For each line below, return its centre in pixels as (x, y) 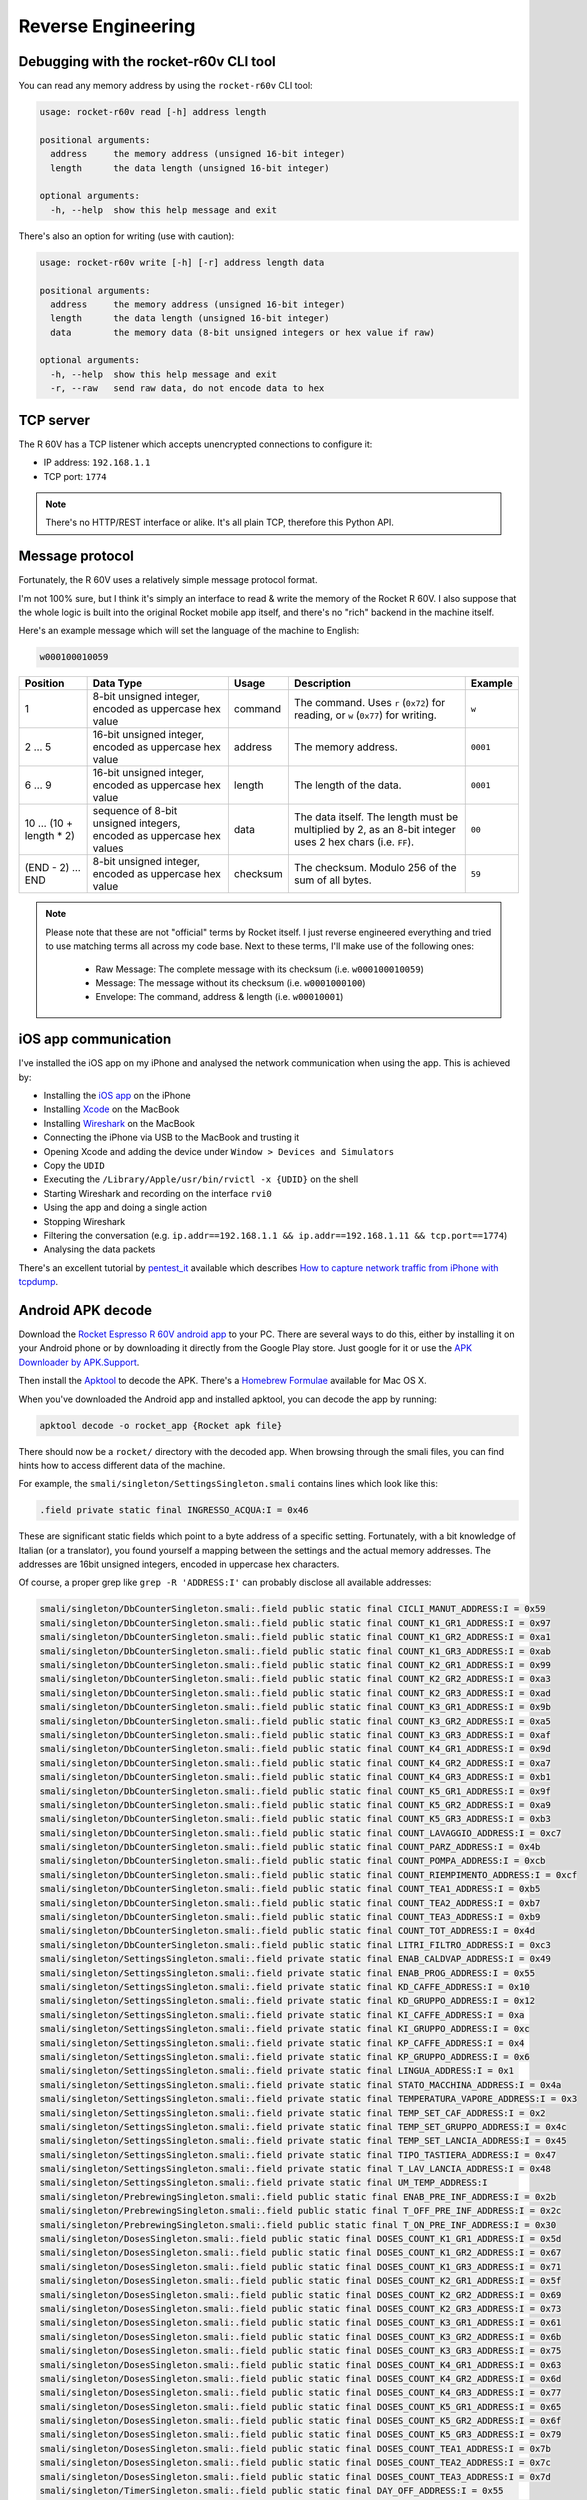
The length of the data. (347, 785)
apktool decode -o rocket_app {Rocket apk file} (161, 1425)
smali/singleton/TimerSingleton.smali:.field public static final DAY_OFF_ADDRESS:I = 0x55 (271, 2491)
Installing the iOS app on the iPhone (117, 1096)
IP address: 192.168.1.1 (97, 462)
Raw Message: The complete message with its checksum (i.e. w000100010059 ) (260, 969)
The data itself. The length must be (376, 817)
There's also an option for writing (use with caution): (126, 236)
